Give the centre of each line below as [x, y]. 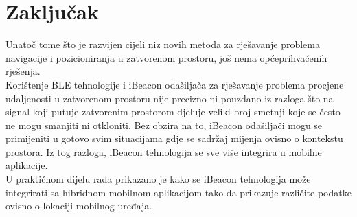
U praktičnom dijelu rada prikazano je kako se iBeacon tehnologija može [158, 179]
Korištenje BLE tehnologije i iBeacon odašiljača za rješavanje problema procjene [175, 84]
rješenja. [23, 71]
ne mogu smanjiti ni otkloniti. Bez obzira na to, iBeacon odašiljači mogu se [164, 125]
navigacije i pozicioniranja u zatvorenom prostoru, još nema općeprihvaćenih [166, 57]
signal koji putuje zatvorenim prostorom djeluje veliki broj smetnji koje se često [173, 112]
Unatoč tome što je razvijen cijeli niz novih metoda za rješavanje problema [163, 44]
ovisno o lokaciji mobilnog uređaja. [79, 206]
